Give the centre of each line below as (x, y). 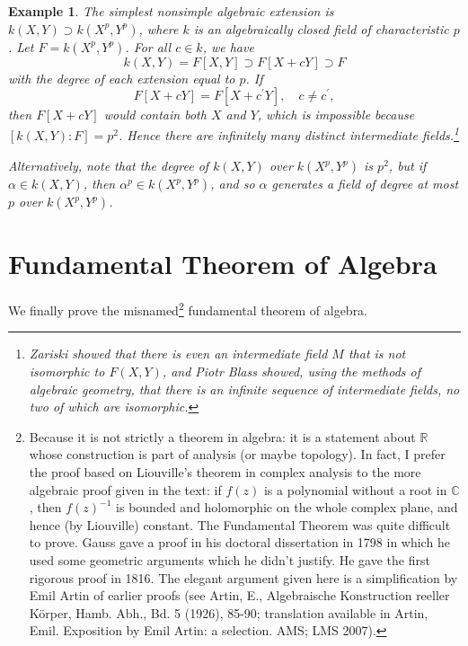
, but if (407, 166)
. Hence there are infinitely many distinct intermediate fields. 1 (289, 134)
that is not (377, 354)
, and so (233, 184)
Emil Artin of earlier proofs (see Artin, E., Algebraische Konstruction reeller (239, 595)
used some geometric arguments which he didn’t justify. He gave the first (230, 559)
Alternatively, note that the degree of (109, 166)
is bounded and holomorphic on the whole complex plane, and (287, 507)
